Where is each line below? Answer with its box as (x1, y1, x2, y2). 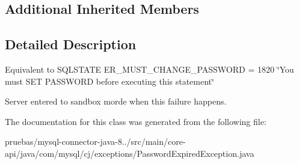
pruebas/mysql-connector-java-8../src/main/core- (5, 135, 186, 148)
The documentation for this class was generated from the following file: (5, 115, 267, 127)
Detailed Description (5, 35, 137, 53)
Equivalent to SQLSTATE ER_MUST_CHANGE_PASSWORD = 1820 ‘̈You (5, 62, 294, 75)
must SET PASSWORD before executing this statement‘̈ (5, 74, 214, 87)
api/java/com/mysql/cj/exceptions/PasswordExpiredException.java (5, 147, 254, 159)
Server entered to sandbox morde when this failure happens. (5, 95, 227, 108)
